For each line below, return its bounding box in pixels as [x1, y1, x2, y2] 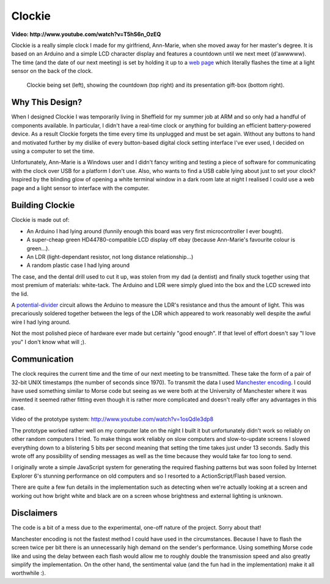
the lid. [11, 290, 29, 297]
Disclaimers [11, 508, 58, 519]
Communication [11, 354, 74, 365]
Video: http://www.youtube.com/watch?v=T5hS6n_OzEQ [11, 31, 161, 38]
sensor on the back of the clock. [11, 67, 93, 75]
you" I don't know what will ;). [11, 338, 86, 345]
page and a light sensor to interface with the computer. [11, 184, 150, 192]
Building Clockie [11, 200, 75, 211]
